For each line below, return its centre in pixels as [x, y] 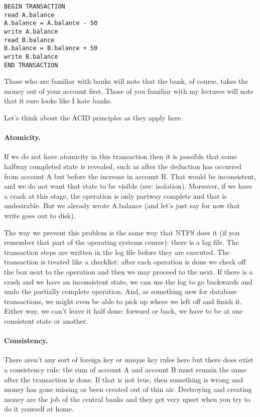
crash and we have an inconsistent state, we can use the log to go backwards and [128, 281]
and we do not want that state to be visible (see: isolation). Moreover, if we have [128, 186]
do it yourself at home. [39, 409]
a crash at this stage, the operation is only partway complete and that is [115, 195]
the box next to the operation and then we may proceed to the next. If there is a [128, 271]
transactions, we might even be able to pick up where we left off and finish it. [123, 301]
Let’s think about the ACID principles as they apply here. [94, 118]
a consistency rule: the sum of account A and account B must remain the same [125, 369]
